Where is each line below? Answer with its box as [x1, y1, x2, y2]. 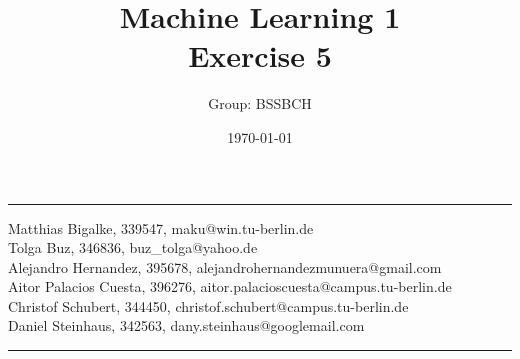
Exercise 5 [188, 35, 332, 76]
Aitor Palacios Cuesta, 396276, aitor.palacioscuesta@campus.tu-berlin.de [8, 276, 452, 297]
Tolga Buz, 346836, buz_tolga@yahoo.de [8, 237, 258, 258]
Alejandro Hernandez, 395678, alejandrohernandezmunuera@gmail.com [8, 256, 442, 277]
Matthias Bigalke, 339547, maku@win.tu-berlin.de [8, 217, 314, 238]
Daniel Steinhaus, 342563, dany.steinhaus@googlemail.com [8, 315, 365, 336]
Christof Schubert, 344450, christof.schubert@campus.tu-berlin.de [8, 295, 409, 316]
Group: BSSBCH [208, 93, 312, 114]
